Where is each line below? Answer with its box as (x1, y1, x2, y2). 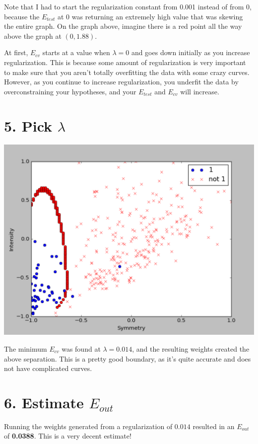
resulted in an (193, 421, 235, 431)
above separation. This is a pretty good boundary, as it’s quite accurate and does (4, 353, 251, 364)
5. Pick (4, 115, 53, 136)
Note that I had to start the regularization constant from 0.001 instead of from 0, (4, 1, 252, 11)
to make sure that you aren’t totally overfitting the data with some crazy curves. (4, 67, 250, 77)
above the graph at (4, 30, 62, 41)
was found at (62, 343, 101, 354)
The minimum (4, 343, 47, 354)
